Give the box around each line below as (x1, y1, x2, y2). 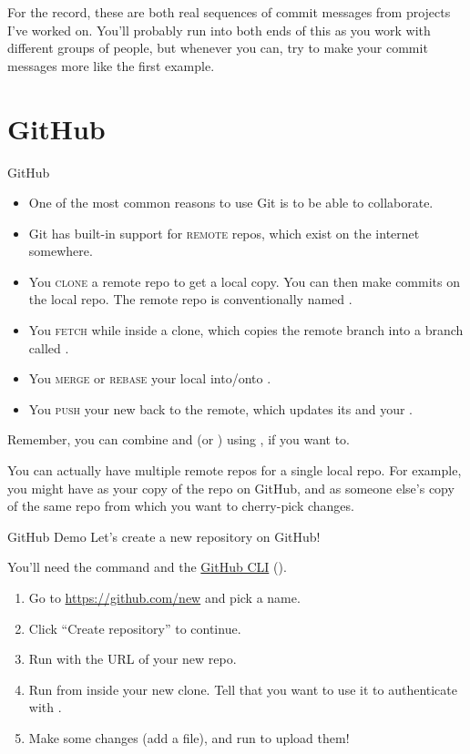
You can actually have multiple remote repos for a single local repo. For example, (7, 461, 462, 480)
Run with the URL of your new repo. (28, 649, 237, 668)
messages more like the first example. (7, 56, 215, 75)
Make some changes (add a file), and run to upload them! (28, 728, 350, 747)
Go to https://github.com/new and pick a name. (28, 588, 301, 606)
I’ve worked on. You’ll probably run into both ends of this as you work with (7, 20, 431, 39)
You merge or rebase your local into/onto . (28, 369, 271, 388)
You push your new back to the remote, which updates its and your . (28, 399, 414, 418)
